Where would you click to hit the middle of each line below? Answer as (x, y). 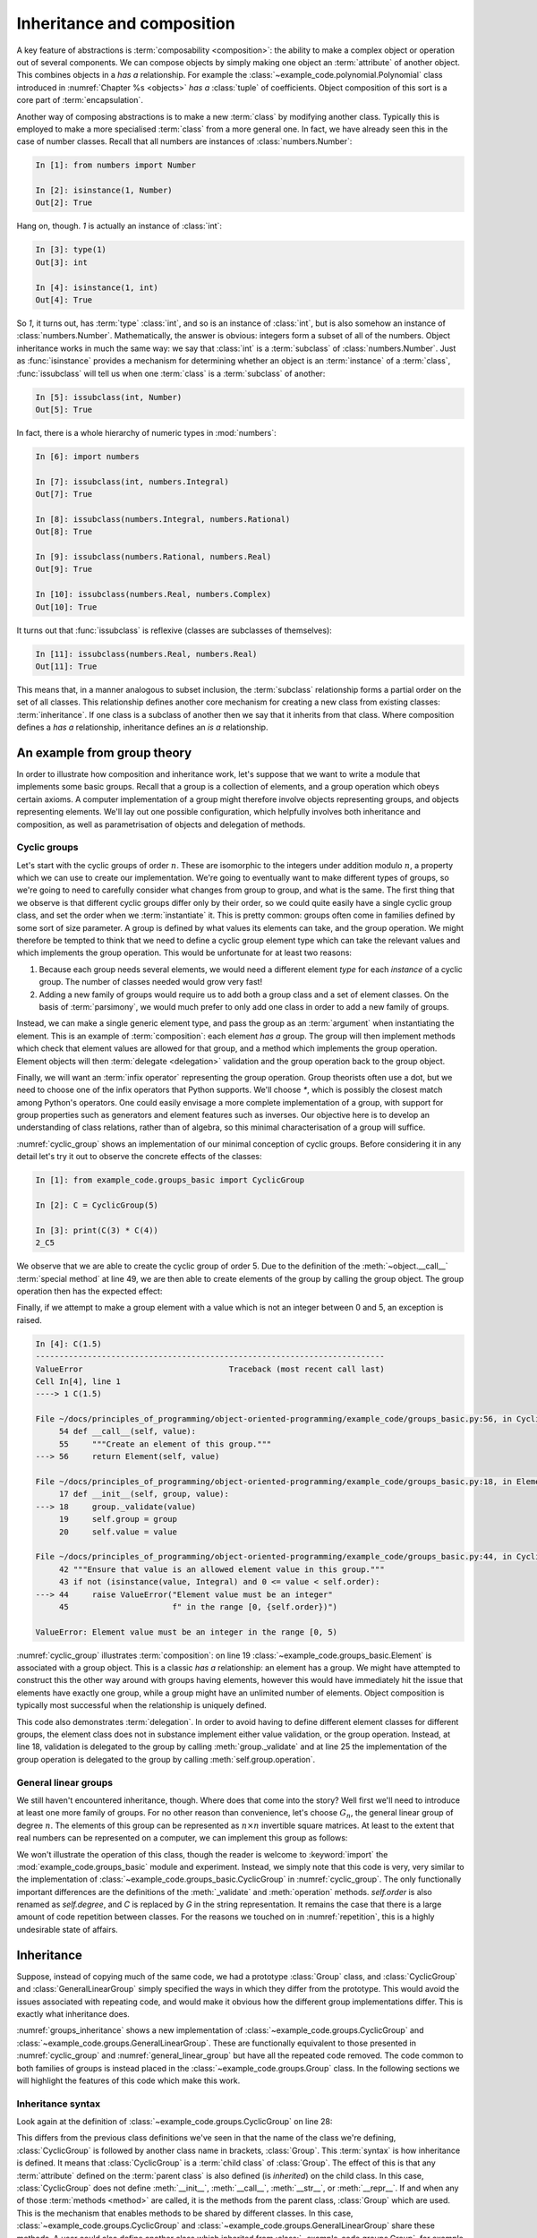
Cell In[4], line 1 (78, 1381)
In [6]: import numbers (88, 456)
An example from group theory (104, 752)
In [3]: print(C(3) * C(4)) (97, 1230)
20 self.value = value (118, 1532)
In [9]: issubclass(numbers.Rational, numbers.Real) (153, 556)
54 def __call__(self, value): (128, 1431)
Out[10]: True (66, 607)
